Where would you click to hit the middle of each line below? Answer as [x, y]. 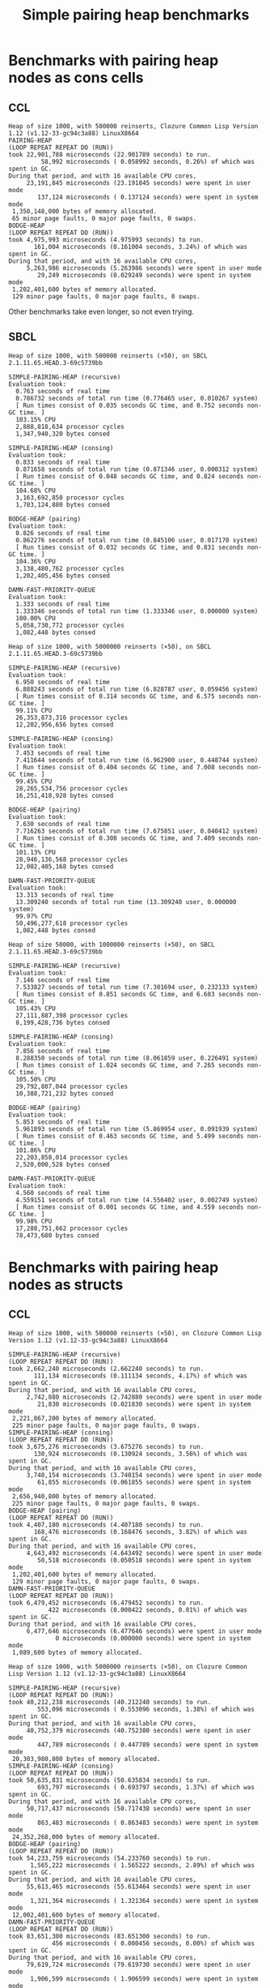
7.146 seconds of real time [63, 980]
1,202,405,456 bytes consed [63, 576]
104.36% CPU [36, 561]
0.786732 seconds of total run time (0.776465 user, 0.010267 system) [137, 398]
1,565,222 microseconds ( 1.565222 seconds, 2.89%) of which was [142, 1865]
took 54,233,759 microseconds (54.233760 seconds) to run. [110, 1858]
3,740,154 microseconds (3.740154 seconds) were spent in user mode [144, 1475]
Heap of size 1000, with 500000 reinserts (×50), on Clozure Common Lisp [135, 1333]
